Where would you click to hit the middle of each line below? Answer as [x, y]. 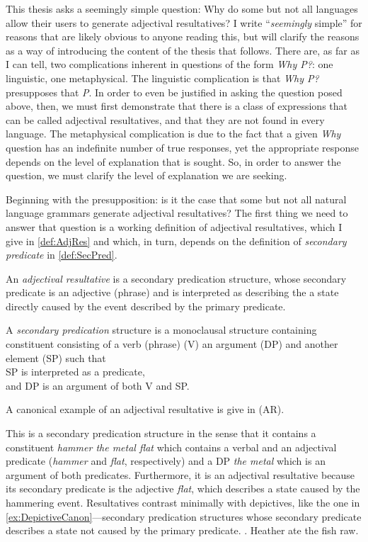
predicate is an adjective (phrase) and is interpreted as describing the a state [172, 292]
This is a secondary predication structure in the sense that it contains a [161, 433]
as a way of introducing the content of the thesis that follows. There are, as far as [183, 50]
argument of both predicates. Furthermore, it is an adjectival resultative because [180, 474]
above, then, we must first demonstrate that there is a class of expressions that [177, 106]
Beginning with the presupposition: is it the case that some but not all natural [176, 199]
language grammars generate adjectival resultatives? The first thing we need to [177, 213]
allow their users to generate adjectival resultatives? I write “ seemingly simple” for [184, 22]
